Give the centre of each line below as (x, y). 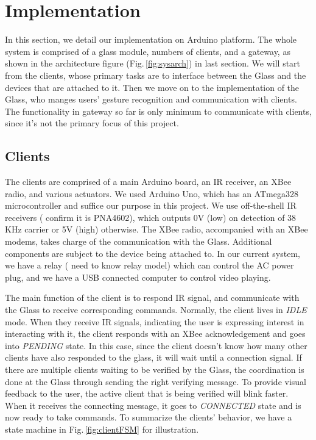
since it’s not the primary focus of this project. (92, 123)
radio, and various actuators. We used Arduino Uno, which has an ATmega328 (152, 193)
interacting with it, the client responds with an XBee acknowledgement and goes (155, 334)
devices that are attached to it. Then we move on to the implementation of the (152, 87)
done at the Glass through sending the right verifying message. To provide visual (156, 381)
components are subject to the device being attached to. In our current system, (153, 253)
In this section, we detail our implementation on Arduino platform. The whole (151, 39)
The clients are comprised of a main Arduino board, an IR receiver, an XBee (148, 182)
